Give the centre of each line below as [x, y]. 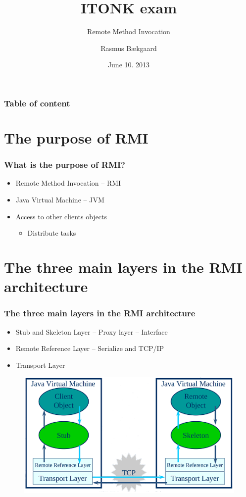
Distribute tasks [52, 233]
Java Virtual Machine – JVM [60, 200]
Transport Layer [40, 365]
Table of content [37, 103]
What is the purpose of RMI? [65, 165]
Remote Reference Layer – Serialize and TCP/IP [90, 348]
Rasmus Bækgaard [129, 48]
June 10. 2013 [129, 65]
